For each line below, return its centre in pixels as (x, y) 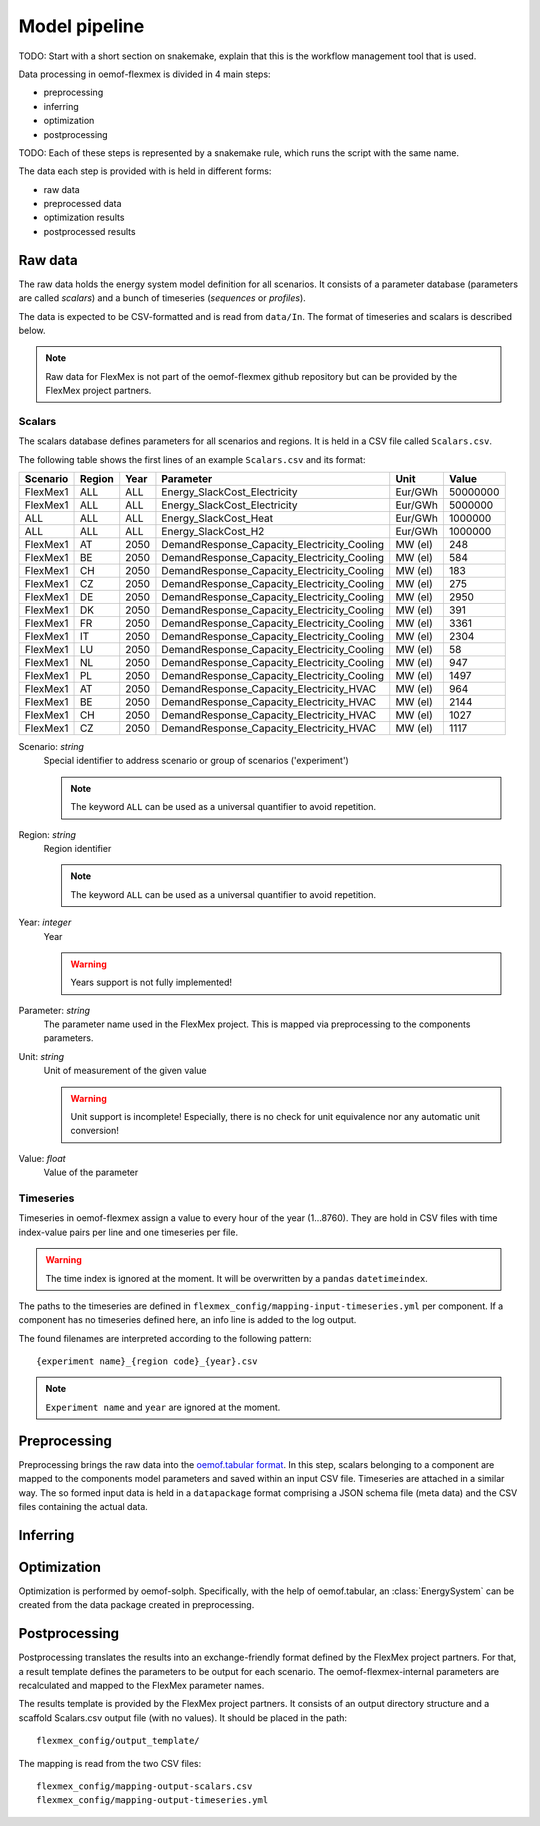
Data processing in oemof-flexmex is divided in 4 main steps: (144, 74)
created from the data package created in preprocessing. (136, 1605)
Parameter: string (54, 1010)
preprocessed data (82, 204)
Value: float (42, 1158)
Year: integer (45, 922)
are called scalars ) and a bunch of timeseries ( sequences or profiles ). (162, 298)
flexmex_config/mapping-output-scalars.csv (144, 1786)
